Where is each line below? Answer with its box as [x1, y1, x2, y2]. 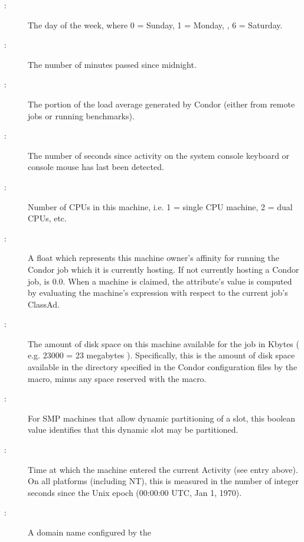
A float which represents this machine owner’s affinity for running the [28, 252, 279, 264]
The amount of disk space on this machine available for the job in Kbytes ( [28, 337, 299, 350]
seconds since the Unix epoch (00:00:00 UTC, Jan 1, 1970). [28, 486, 242, 498]
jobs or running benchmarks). [28, 109, 135, 122]
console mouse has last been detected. [28, 161, 164, 173]
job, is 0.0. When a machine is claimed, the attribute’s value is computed [28, 275, 292, 287]
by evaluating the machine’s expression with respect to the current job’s [28, 286, 288, 299]
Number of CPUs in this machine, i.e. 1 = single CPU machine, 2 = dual [28, 200, 293, 213]
